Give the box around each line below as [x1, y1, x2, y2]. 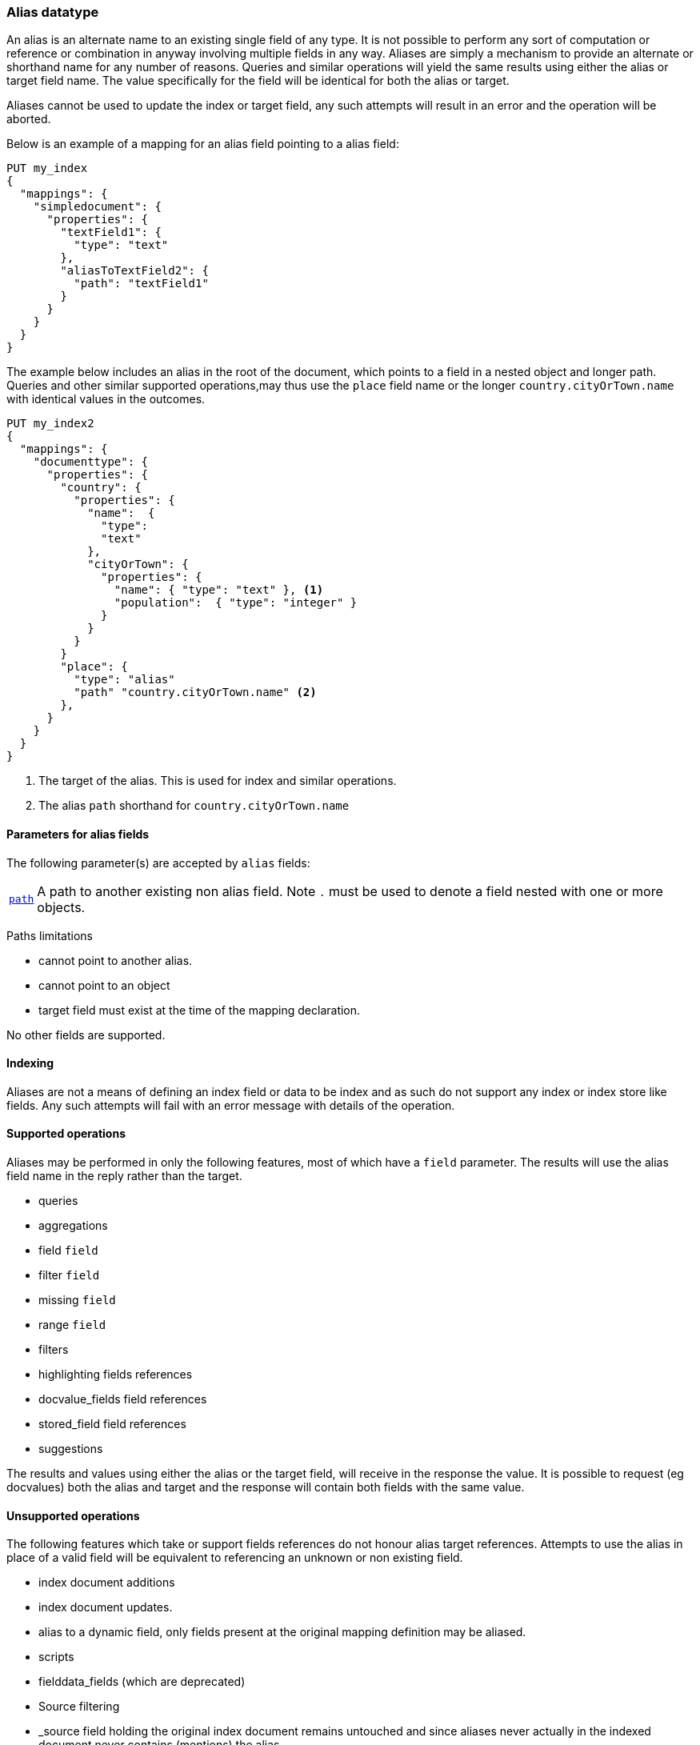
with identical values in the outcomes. [6, 392, 206, 406]
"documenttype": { [33, 455, 149, 469]
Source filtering [38, 1699, 120, 1714]
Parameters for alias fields [6, 826, 150, 841]
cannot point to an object [38, 978, 170, 992]
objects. [37, 899, 86, 915]
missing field [38, 1293, 116, 1307]
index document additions [38, 1575, 175, 1590]
